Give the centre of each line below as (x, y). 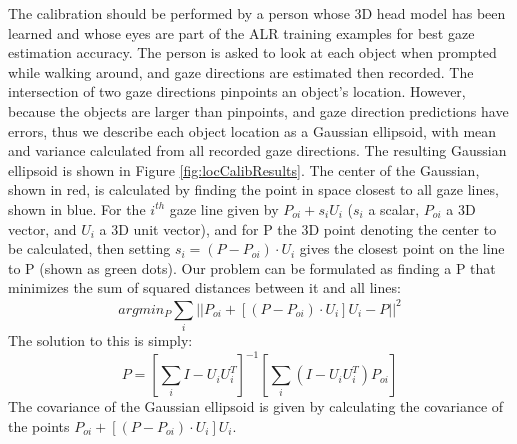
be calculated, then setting (89, 248)
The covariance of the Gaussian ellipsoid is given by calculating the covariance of (256, 406)
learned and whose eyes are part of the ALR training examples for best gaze (241, 32)
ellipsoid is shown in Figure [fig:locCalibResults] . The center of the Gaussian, (244, 169)
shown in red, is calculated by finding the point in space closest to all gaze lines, (253, 189)
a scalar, (394, 208)
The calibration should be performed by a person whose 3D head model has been (257, 13)
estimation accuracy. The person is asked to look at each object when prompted (252, 52)
